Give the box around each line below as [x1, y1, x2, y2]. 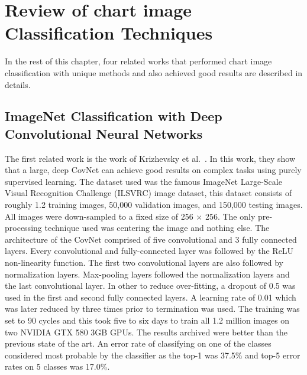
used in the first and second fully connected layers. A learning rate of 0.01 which [5, 291, 296, 303]
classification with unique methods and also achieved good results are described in [5, 66, 303, 79]
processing [5, 221, 42, 234]
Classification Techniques [5, 21, 213, 45]
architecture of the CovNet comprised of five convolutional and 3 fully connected [5, 233, 297, 245]
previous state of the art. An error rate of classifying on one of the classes [5, 337, 272, 350]
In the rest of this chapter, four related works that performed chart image [5, 55, 272, 67]
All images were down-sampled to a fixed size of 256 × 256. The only [5, 210, 256, 222]
